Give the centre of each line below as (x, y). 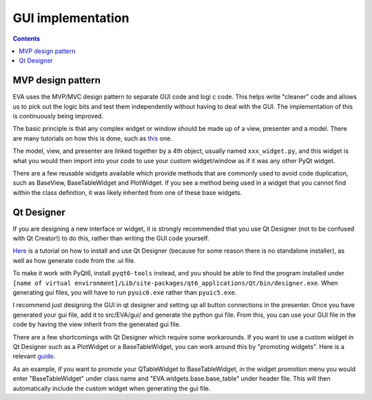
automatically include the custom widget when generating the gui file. (112, 388)
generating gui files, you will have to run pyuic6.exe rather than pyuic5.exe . (125, 292)
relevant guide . (34, 356)
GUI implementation (71, 18)
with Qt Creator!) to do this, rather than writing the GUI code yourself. (111, 238)
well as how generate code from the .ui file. (74, 260)
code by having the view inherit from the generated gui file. (97, 324)
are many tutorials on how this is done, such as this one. (92, 138)
